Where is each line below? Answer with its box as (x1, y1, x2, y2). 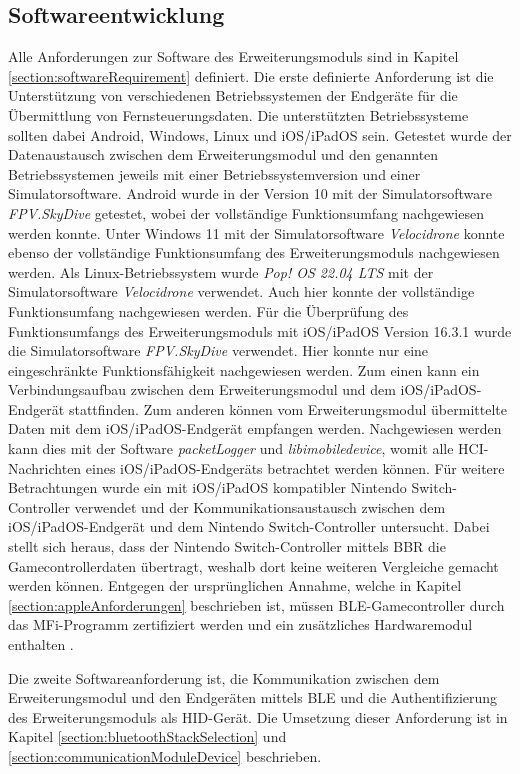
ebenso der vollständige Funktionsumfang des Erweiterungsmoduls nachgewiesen (8, 242, 500, 263)
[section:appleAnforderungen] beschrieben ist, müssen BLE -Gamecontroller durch (8, 594, 505, 615)
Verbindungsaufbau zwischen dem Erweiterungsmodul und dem (8, 379, 396, 400)
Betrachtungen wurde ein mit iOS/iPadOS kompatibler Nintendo (8, 477, 407, 498)
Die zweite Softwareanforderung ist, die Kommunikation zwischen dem (8, 667, 440, 688)
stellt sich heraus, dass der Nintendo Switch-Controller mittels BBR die (8, 536, 446, 557)
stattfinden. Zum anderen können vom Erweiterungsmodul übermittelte (68, 398, 507, 419)
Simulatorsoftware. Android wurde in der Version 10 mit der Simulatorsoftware (8, 183, 493, 204)
